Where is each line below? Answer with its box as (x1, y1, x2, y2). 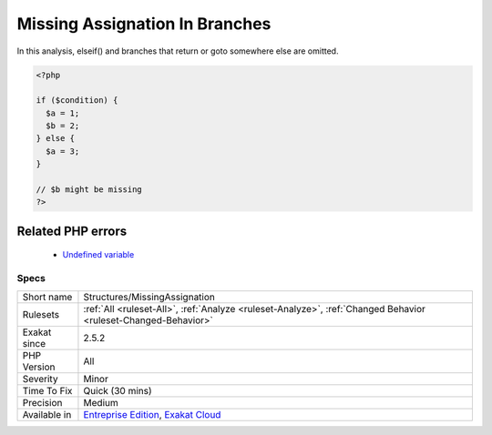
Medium (83, 396, 118, 409)
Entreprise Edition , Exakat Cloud (83, 408, 221, 420)
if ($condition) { (36, 96, 118, 106)
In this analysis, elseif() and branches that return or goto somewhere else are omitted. (16, 46, 339, 56)
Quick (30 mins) (83, 384, 152, 397)
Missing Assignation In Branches (16, 14, 272, 34)
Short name (22, 290, 73, 303)
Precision (22, 396, 63, 409)
